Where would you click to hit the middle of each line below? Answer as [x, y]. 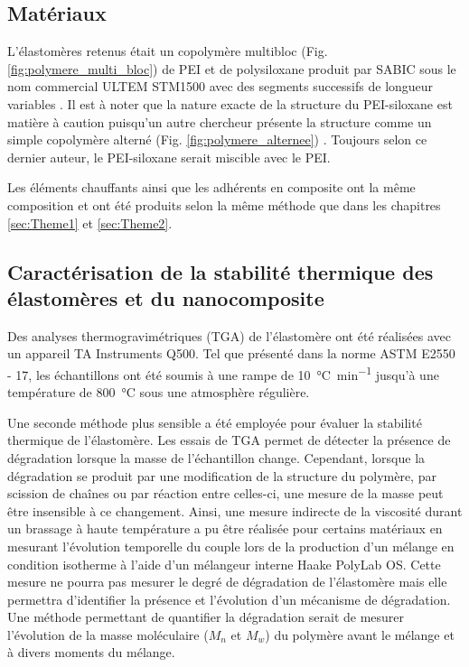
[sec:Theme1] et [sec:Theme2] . [90, 222]
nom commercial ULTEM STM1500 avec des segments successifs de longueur [220, 86]
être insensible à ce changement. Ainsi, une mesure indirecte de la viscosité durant [235, 510]
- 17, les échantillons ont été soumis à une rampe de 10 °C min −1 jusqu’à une [223, 373]
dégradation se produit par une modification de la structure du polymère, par [222, 475]
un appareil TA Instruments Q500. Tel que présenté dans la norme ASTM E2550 [231, 353]
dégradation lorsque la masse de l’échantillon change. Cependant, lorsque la [216, 457]
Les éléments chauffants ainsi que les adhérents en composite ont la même [211, 187]
